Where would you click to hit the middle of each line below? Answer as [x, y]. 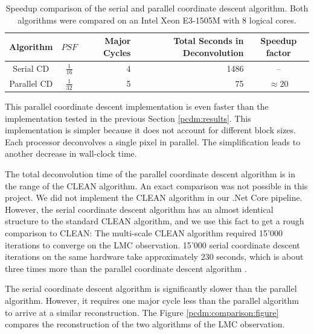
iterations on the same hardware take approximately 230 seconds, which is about [154, 257]
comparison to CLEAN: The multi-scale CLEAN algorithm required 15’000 [144, 232]
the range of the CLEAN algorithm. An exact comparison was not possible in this [156, 185]
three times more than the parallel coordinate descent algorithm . [126, 268]
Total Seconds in [209, 41]
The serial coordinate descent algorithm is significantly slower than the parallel [151, 288]
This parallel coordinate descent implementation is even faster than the [137, 106]
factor [278, 52]
